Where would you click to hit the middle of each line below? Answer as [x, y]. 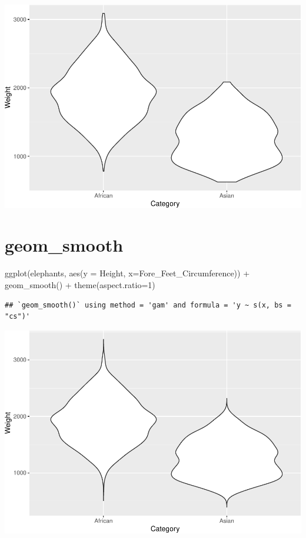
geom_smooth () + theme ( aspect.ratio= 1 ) [80, 284]
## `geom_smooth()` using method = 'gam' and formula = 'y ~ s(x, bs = [148, 305]
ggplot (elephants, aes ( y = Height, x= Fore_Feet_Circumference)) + [127, 273]
